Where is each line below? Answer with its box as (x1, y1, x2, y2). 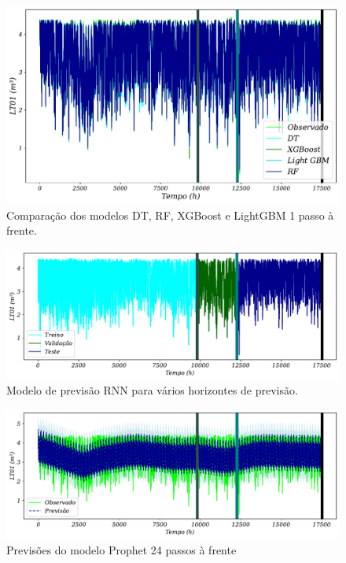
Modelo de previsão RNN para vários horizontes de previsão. (6, 382, 298, 398)
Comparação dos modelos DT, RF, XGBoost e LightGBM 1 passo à (6, 206, 334, 223)
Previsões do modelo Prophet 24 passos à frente (6, 542, 237, 558)
